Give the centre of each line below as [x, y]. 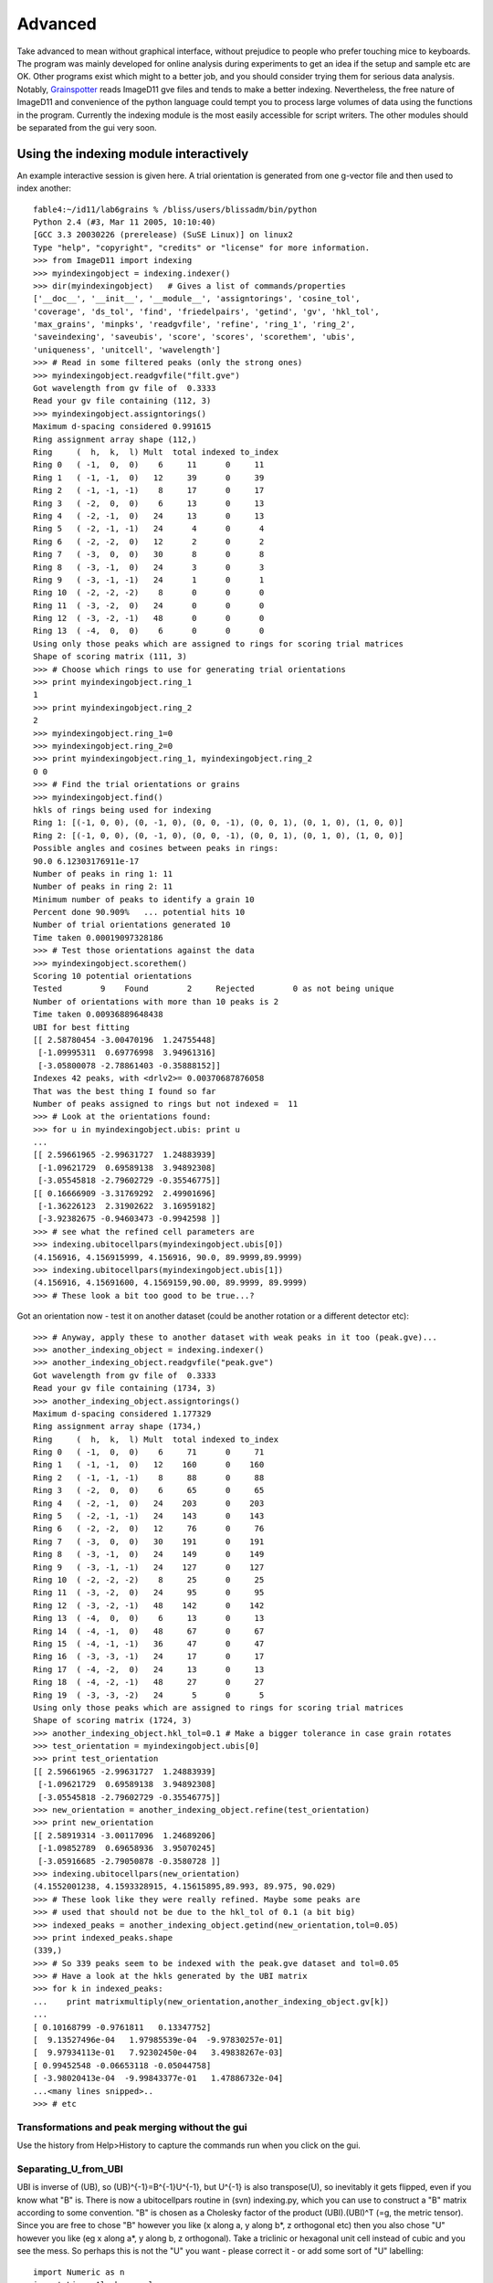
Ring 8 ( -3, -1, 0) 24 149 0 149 [149, 1554]
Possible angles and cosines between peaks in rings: [156, 848]
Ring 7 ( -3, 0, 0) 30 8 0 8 [149, 554]
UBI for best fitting [81, 1027]
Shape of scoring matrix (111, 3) [110, 657]
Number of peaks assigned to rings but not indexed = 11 [166, 1104]
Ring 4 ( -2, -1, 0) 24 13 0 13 [149, 516]
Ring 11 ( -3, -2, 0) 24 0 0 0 [149, 605]
